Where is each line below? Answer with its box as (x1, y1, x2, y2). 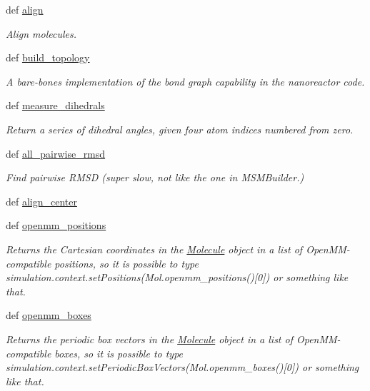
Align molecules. (6, 26, 76, 41)
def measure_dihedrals (6, 98, 105, 113)
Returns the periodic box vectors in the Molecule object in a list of (6, 331, 293, 346)
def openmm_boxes (6, 308, 91, 323)
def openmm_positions (6, 218, 106, 233)
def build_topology (6, 50, 90, 65)
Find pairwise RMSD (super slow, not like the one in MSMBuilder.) (6, 170, 304, 185)
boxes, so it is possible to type (54, 345, 184, 360)
